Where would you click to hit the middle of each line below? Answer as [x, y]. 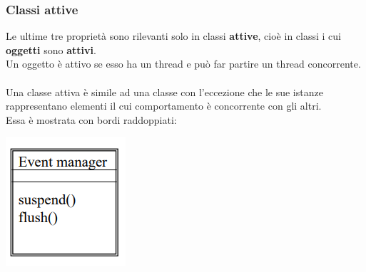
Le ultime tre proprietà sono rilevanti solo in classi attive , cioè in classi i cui [173, 36]
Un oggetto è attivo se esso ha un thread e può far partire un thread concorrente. [183, 64]
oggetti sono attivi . [51, 49]
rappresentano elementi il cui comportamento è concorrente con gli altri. [164, 106]
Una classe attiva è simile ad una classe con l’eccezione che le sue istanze [164, 91]
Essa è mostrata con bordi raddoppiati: [91, 119]
